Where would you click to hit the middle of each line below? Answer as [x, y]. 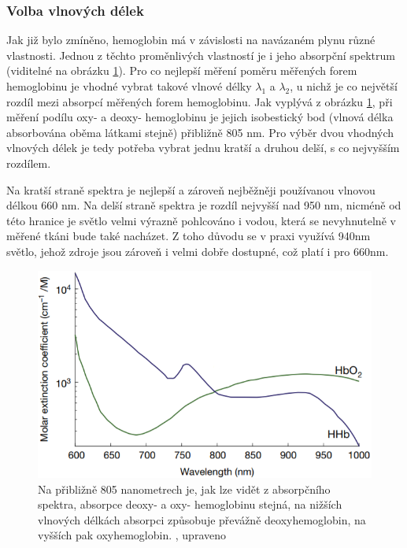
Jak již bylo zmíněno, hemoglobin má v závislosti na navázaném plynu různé [191, 40]
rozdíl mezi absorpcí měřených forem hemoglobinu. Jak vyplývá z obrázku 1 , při [200, 101]
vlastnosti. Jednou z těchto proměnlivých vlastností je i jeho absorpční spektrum [201, 55]
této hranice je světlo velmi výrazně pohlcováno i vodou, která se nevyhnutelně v [201, 220]
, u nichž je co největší [344, 86]
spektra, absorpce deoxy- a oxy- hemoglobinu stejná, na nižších [190, 504]
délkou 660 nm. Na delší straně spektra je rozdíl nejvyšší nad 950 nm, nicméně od [204, 205]
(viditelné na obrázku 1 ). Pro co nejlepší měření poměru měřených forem [182, 70]
